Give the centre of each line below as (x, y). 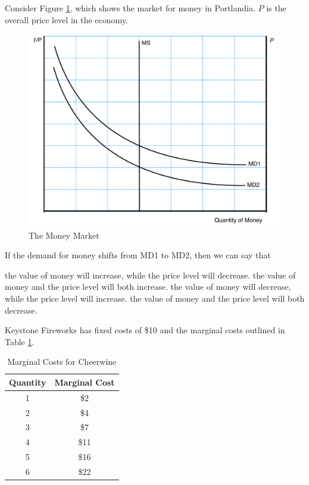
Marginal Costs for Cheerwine (62, 362)
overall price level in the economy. (66, 19)
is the (276, 8)
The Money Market (64, 235)
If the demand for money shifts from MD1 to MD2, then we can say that (138, 255)
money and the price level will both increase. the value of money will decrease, (148, 287)
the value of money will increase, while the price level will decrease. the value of (150, 275)
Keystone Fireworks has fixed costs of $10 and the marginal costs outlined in (145, 330)
